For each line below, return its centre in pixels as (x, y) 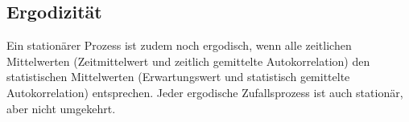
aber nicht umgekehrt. (61, 108)
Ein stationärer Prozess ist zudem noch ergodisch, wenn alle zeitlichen (179, 45)
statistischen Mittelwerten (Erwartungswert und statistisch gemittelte (178, 77)
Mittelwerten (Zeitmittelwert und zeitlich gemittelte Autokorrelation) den (188, 61)
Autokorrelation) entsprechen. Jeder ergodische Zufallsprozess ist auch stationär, (205, 92)
